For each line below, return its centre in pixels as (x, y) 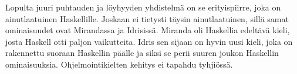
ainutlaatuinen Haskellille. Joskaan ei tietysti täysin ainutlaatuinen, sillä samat (147, 18)
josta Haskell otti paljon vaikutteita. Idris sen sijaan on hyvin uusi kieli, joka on (149, 41)
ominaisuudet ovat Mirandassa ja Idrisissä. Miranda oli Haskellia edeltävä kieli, (148, 30)
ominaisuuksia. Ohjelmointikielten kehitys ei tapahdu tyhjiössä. (119, 64)
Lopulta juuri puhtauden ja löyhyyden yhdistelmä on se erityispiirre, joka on (143, 7)
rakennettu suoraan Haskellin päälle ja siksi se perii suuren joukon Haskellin (142, 53)
